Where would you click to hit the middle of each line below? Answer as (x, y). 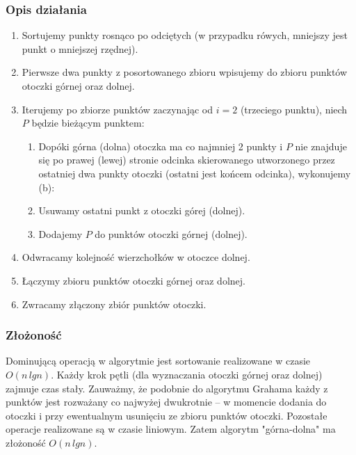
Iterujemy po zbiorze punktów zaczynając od (118, 109)
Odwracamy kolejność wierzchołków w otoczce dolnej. (136, 257)
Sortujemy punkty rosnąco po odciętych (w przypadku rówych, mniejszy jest (185, 35)
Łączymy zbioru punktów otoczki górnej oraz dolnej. (133, 280)
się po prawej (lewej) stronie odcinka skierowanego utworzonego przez (187, 160)
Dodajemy (60, 233)
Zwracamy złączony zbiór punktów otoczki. (114, 304)
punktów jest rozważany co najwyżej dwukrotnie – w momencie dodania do (166, 402)
